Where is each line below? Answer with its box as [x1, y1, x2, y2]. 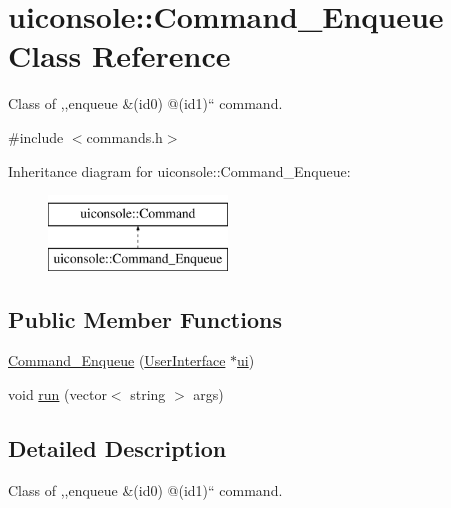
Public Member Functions [8, 303, 282, 334]
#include [8, 126, 64, 147]
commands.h [86, 126, 163, 147]
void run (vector [8, 384, 107, 405]
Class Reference [8, 35, 231, 76]
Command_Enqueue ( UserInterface [8, 350, 226, 371]
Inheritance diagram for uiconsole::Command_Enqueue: [8, 160, 351, 181]
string [130, 384, 166, 405]
